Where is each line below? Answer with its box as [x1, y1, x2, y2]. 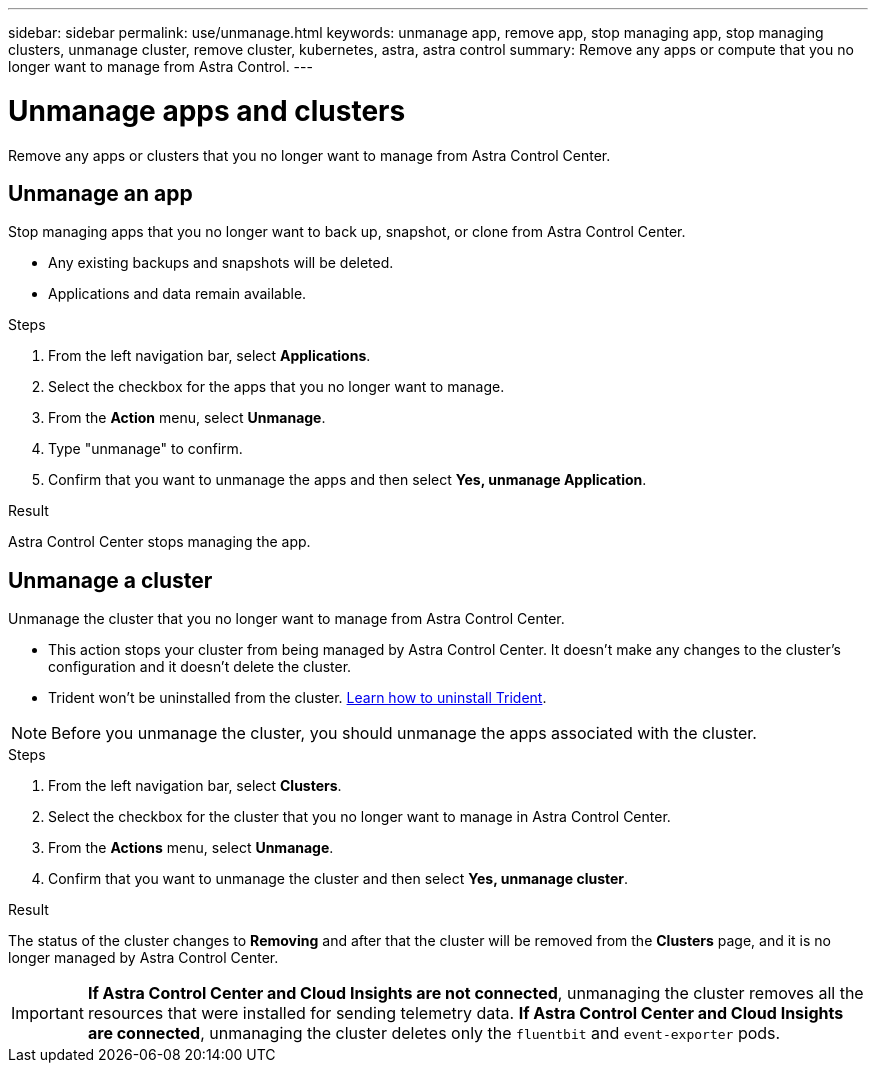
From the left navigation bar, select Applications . [48, 347, 371, 365]
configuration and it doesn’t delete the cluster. [48, 658, 352, 676]
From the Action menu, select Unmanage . [48, 409, 326, 427]
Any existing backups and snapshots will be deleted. [48, 254, 394, 272]
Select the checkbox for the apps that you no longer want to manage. [48, 378, 505, 396]
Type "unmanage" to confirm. [48, 440, 243, 458]
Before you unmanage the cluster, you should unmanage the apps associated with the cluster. [51, 723, 757, 744]
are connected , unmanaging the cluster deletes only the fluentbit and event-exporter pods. [87, 1023, 781, 1044]
